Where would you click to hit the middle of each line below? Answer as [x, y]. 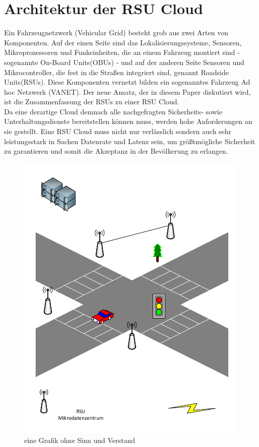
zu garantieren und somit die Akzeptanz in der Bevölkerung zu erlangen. [116, 151]
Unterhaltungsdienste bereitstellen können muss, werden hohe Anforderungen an [128, 121]
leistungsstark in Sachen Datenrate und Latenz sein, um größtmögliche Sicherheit [130, 141]
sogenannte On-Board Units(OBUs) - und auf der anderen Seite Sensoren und [124, 62]
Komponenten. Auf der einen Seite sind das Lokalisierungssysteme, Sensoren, [123, 42]
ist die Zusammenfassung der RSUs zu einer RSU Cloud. [92, 102]
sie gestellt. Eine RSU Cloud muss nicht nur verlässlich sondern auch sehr [118, 131]
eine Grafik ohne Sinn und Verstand [80, 440]
